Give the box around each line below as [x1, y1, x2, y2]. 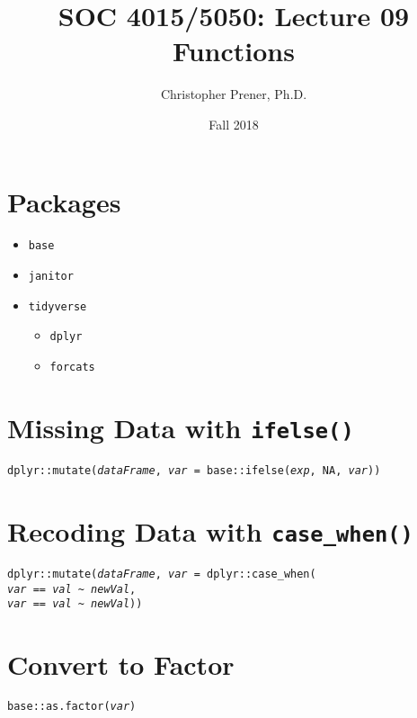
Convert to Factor [7, 646, 235, 683]
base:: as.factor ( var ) [7, 699, 137, 713]
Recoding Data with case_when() [7, 512, 413, 549]
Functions [173, 32, 295, 69]
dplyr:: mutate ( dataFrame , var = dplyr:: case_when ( [7, 567, 316, 580]
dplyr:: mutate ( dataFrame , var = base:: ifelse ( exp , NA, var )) [7, 463, 381, 477]
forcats [49, 361, 95, 374]
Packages [7, 183, 121, 220]
